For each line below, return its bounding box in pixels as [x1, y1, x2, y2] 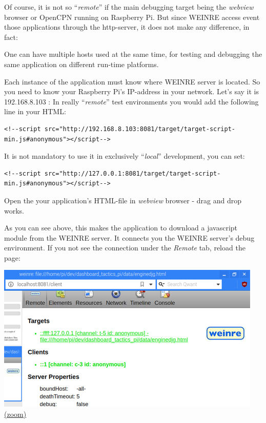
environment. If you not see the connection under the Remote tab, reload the [4, 242, 245, 253]
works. [4, 205, 25, 216]
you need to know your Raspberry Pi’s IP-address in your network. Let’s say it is [4, 86, 259, 97]
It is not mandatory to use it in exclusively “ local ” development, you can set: [4, 151, 245, 161]
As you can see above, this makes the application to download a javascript [4, 222, 237, 233]
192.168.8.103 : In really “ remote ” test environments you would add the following [4, 96, 259, 107]
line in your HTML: [4, 106, 66, 117]
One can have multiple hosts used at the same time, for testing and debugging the [4, 49, 262, 59]
